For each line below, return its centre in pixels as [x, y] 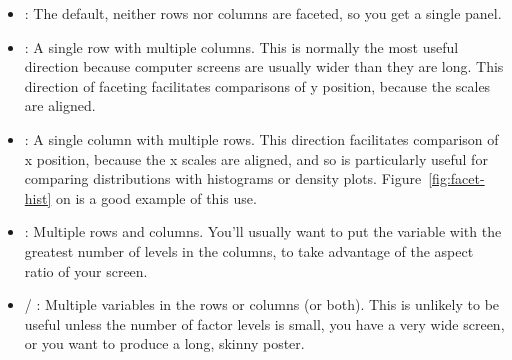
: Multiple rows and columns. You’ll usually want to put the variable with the [263, 231]
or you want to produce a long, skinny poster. [164, 343]
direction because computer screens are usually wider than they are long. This [264, 66]
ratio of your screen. [86, 270]
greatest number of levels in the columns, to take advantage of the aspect [249, 250]
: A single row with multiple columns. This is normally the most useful [241, 46]
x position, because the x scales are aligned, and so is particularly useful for [256, 158]
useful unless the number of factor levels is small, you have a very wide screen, [264, 323]
